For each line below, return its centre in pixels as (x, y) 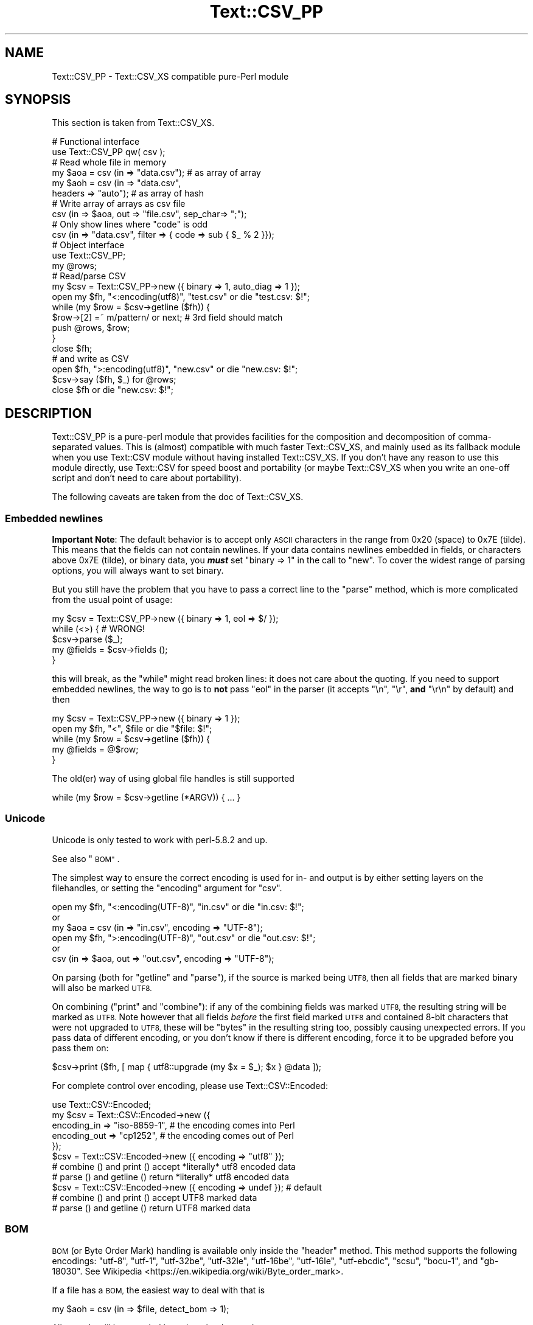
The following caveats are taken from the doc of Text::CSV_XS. (178, 497)
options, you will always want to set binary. (138, 571)
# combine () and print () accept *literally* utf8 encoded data (174, 1166)
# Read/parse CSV (89, 276)
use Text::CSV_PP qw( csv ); (109, 152)
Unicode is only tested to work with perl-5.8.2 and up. (160, 840)
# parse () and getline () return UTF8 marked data (151, 1208)
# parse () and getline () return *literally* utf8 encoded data (171, 1177)
